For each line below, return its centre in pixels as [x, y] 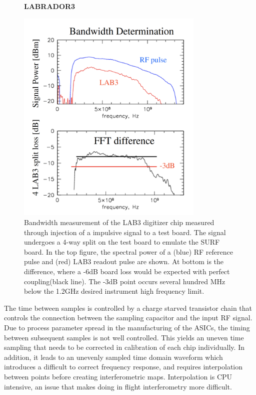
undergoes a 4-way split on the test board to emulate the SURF [122, 242]
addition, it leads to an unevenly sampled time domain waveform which [113, 357]
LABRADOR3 [50, 6]
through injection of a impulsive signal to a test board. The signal [125, 232]
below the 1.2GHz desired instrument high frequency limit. [114, 291]
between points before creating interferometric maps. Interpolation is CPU [118, 376]
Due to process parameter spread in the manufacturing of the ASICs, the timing [127, 328]
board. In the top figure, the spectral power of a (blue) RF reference [128, 251]
